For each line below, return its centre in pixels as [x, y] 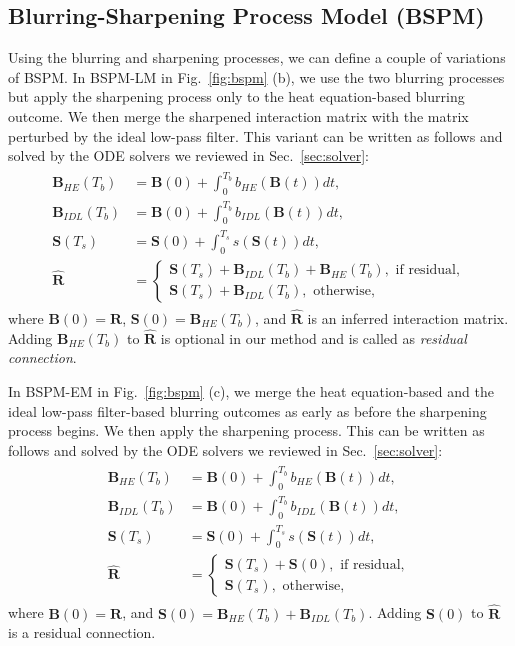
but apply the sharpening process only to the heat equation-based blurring [236, 96]
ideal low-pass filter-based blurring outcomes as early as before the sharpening [247, 410]
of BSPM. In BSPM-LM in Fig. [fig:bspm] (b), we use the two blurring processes [256, 76]
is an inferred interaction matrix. [408, 318]
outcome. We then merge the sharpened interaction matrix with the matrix [238, 115]
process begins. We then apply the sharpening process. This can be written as [246, 430]
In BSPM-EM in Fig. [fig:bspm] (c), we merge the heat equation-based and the [251, 391]
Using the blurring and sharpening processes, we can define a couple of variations [257, 57]
